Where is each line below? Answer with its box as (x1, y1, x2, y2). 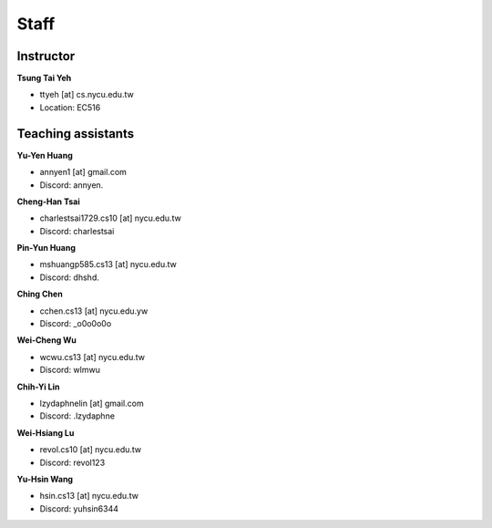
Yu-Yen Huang (16, 150, 73, 160)
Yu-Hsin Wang (16, 473, 73, 484)
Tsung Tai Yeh (16, 73, 72, 84)
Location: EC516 (39, 101, 101, 113)
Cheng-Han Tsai (16, 196, 81, 207)
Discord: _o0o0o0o (39, 318, 112, 329)
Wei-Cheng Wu (16, 335, 77, 346)
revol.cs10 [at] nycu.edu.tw (39, 444, 142, 455)
